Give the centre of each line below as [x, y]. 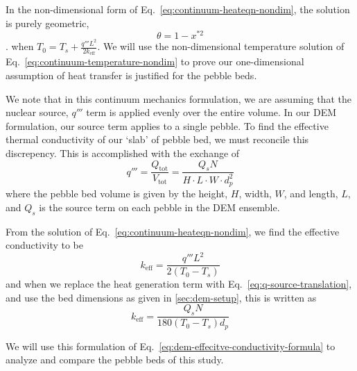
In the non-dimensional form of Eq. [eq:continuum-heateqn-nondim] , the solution [178, 9]
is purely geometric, [47, 23]
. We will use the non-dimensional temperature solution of [221, 46]
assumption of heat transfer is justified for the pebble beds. [131, 75]
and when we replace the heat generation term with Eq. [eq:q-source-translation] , [179, 284]
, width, [255, 193]
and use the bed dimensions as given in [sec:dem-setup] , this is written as [161, 297]
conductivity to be [45, 245]
